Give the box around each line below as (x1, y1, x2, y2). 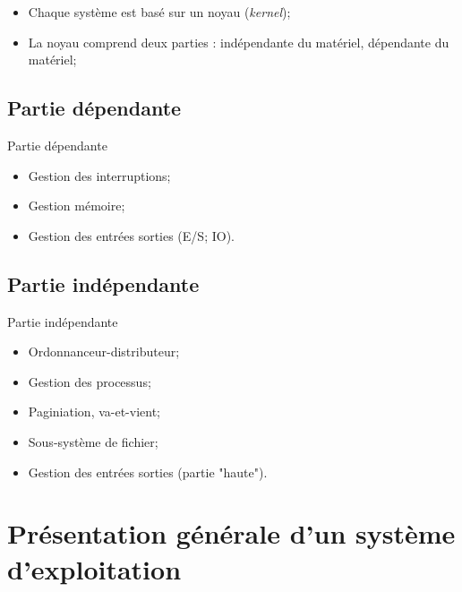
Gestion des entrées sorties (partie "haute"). (28, 462, 268, 481)
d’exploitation (7, 550, 182, 587)
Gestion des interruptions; (28, 166, 171, 184)
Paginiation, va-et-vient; (28, 402, 161, 421)
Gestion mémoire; (28, 196, 125, 215)
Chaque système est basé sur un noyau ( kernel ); (28, 3, 291, 21)
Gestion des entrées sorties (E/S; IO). (28, 226, 235, 245)
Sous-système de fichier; (28, 432, 158, 450)
